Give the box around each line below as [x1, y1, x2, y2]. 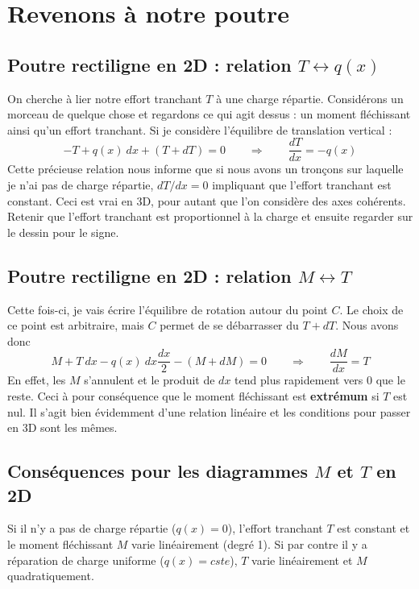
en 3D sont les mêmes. [7, 419, 118, 436]
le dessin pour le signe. [7, 223, 119, 240]
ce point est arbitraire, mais [7, 317, 144, 334]
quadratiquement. [7, 567, 94, 584]
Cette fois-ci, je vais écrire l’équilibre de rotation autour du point [7, 301, 328, 317]
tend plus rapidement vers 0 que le [234, 371, 405, 388]
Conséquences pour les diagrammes [7, 458, 308, 483]
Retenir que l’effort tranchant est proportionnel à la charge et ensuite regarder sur [7, 208, 413, 225]
